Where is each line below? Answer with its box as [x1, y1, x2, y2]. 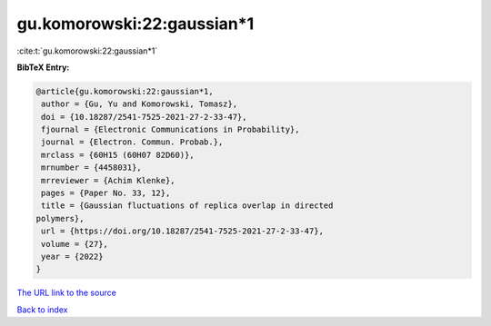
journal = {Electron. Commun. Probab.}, [41, 137, 224, 147]
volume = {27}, [41, 239, 109, 249]
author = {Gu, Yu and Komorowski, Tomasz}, [41, 99, 238, 109]
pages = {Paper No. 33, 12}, [41, 188, 171, 199]
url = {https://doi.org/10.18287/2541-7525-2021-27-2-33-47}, [41, 226, 325, 236]
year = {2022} [41, 252, 104, 262]
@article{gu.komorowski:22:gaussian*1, [35, 86, 214, 96]
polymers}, [35, 213, 85, 223]
